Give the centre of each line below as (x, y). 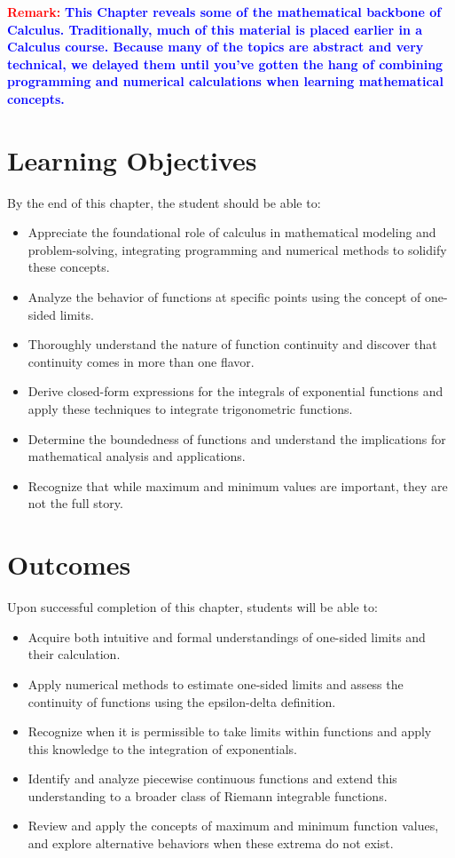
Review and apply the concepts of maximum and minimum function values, (233, 826)
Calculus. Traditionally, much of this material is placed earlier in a (215, 29)
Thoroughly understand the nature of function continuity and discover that (232, 344)
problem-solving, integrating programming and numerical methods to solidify (237, 249)
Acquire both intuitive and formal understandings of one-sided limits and (227, 636)
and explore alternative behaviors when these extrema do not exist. (211, 843)
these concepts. (69, 267)
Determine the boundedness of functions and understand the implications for (237, 438)
